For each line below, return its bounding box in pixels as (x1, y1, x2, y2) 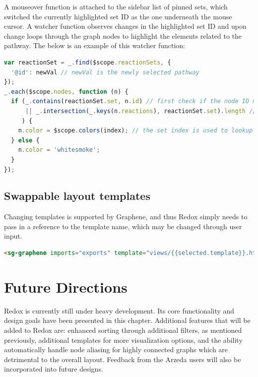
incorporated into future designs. (4, 364, 103, 374)
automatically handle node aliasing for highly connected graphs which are (4, 344, 228, 355)
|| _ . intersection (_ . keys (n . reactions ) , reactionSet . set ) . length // (25, 107, 257, 115)
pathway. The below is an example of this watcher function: (4, 40, 185, 51)
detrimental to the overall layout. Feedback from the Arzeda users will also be (4, 354, 241, 364)
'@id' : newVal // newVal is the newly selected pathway (11, 68, 199, 76)
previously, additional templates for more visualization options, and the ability (4, 334, 243, 345)
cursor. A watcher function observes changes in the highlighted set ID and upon (4, 21, 247, 31)
